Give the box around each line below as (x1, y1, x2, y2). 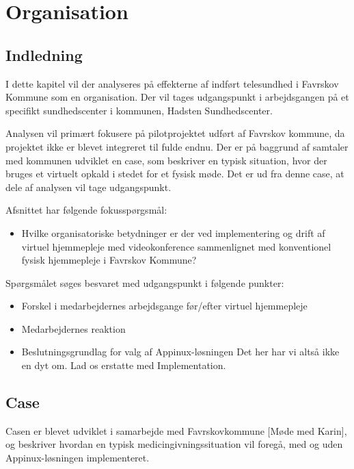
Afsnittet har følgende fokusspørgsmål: (5, 203, 167, 217)
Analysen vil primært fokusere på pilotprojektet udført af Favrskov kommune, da (5, 126, 345, 140)
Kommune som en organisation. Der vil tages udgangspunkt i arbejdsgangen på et (5, 90, 349, 104)
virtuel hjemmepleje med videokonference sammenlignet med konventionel (21, 239, 331, 253)
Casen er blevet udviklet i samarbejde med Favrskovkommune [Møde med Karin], (5, 423, 347, 438)
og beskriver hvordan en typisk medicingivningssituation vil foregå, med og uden (5, 437, 343, 451)
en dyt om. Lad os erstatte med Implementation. (21, 358, 226, 372)
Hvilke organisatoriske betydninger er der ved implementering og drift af (21, 225, 325, 240)
